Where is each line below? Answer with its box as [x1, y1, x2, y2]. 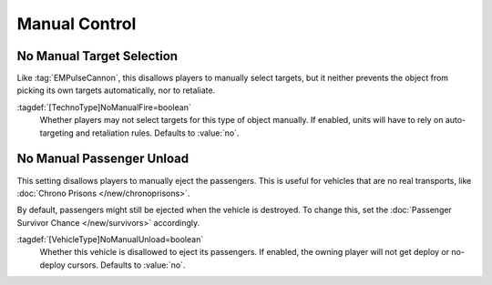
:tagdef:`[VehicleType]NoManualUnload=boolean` [16, 234, 204, 245]
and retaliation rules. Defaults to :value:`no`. [76, 127, 240, 138]
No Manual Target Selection [16, 48, 178, 64]
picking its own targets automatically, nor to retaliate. [16, 85, 216, 96]
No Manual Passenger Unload [16, 151, 190, 167]
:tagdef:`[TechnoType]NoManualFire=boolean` [16, 101, 191, 113]
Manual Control [16, 14, 137, 34]
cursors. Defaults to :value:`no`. [67, 260, 186, 270]
